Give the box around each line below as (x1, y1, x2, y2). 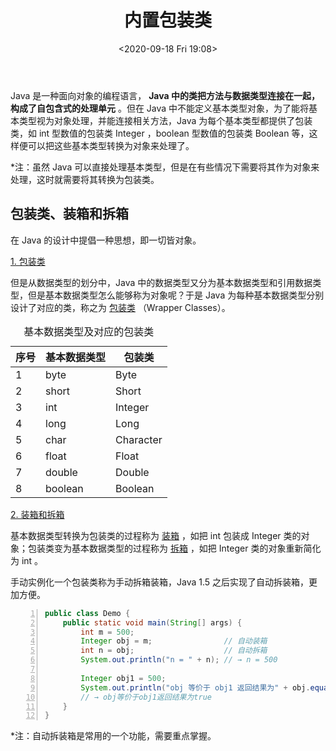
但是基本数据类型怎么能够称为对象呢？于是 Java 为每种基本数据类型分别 (27, 289, 325, 301)
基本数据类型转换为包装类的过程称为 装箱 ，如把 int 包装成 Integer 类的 (10, 529, 302, 541)
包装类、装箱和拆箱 (10, 206, 129, 223)
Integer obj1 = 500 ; (80, 673, 167, 683)
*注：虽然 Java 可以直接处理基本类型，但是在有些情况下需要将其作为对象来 (10, 161, 320, 173)
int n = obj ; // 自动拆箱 (80, 646, 268, 656)
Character (115, 432, 163, 446)
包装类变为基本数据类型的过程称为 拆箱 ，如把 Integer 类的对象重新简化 (27, 542, 322, 554)
